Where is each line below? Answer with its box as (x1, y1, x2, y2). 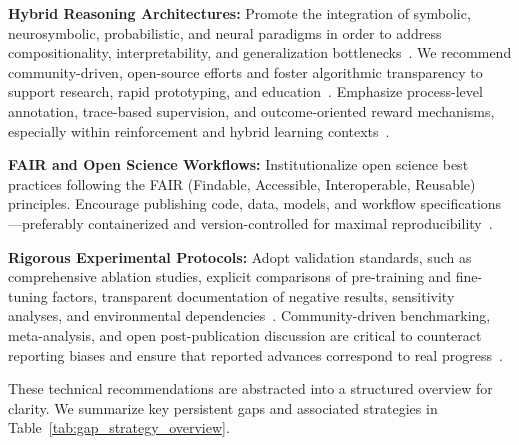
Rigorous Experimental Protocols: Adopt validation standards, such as (8, 246, 472, 267)
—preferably (8, 212, 84, 233)
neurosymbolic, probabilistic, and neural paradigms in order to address (8, 22, 442, 43)
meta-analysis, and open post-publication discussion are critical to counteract (8, 324, 482, 345)
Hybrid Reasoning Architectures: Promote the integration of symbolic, (8, 3, 471, 23)
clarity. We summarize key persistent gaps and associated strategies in (8, 397, 438, 418)
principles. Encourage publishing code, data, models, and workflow (8, 193, 416, 214)
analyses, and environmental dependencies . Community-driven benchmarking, (8, 305, 491, 326)
